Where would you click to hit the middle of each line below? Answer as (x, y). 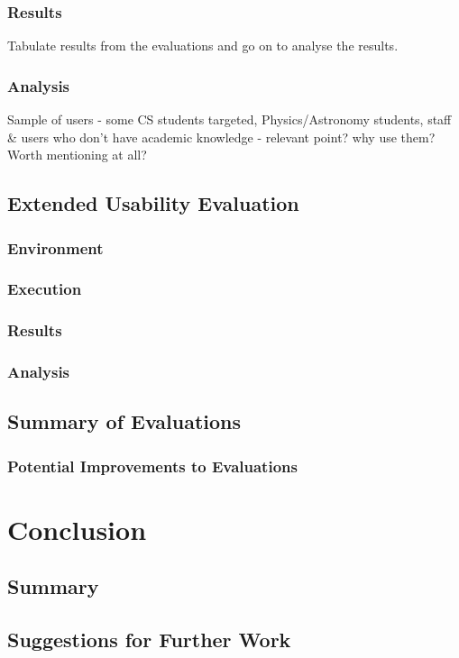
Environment (55, 247)
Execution (45, 289)
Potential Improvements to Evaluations (152, 466)
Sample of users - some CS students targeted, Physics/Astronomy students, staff (229, 119)
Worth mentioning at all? (77, 155)
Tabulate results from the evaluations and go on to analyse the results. (203, 46)
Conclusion (77, 529)
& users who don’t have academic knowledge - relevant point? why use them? (221, 137)
